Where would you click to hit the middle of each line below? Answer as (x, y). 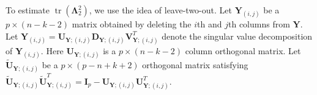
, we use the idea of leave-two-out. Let (160, 10)
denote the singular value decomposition (237, 36)
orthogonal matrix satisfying (195, 64)
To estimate (28, 10)
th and (210, 24)
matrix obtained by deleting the (132, 24)
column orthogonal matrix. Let (243, 50)
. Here (52, 50)
